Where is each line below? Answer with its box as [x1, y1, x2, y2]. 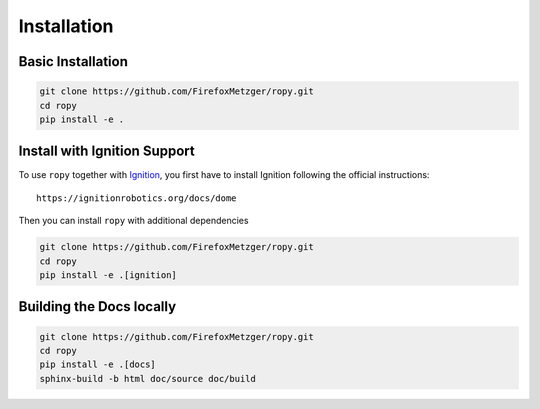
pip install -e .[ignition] [39, 269, 177, 280]
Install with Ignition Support [18, 143, 195, 160]
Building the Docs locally [18, 298, 177, 315]
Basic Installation [18, 53, 129, 70]
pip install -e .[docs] [39, 359, 157, 370]
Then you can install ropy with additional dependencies [18, 215, 249, 227]
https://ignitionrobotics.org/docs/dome [36, 192, 237, 204]
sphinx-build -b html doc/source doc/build [39, 373, 257, 384]
